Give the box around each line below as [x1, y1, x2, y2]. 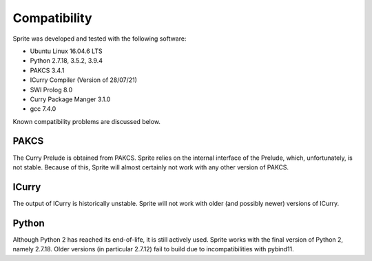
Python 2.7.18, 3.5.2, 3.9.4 [30, 56, 103, 65]
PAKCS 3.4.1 [30, 66, 65, 74]
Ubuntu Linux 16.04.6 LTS [30, 47, 103, 55]
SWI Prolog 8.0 [30, 85, 73, 94]
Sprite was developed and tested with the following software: [12, 34, 187, 43]
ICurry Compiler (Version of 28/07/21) [30, 76, 138, 84]
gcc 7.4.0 [30, 105, 56, 113]
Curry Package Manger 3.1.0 [30, 95, 111, 103]
